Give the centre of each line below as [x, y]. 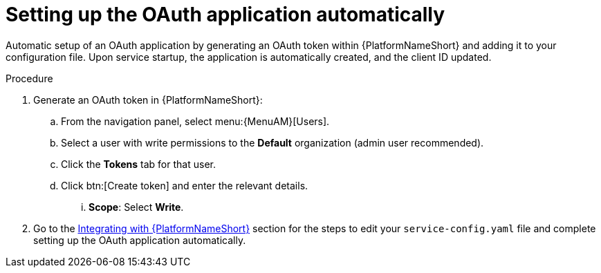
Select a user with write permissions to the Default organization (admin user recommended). [272, 142]
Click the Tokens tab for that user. [138, 164]
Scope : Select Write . [136, 207]
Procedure [29, 78]
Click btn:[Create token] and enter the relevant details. [185, 185]
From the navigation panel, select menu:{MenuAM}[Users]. [195, 121]
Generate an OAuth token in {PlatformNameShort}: [148, 100]
